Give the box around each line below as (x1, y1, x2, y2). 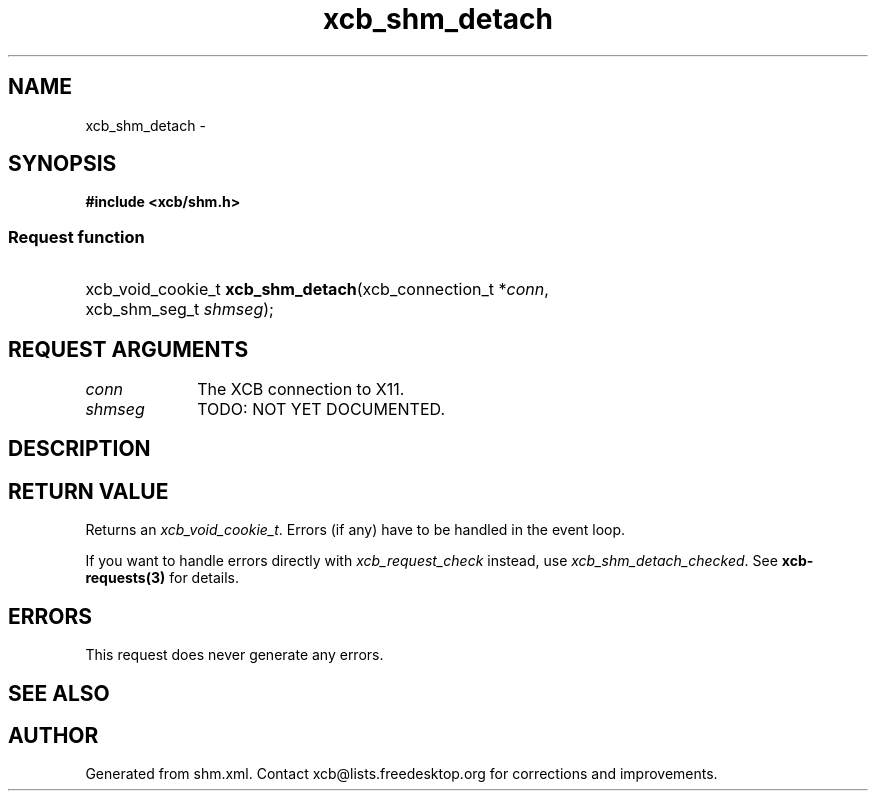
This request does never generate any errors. (85, 646, 384, 664)
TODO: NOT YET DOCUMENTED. (197, 399, 446, 420)
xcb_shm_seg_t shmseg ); (85, 299, 274, 320)
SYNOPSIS (8, 151, 117, 177)
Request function (8, 226, 145, 247)
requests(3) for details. (85, 569, 240, 587)
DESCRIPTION (8, 436, 151, 462)
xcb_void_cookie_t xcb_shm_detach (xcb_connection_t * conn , (85, 279, 549, 300)
